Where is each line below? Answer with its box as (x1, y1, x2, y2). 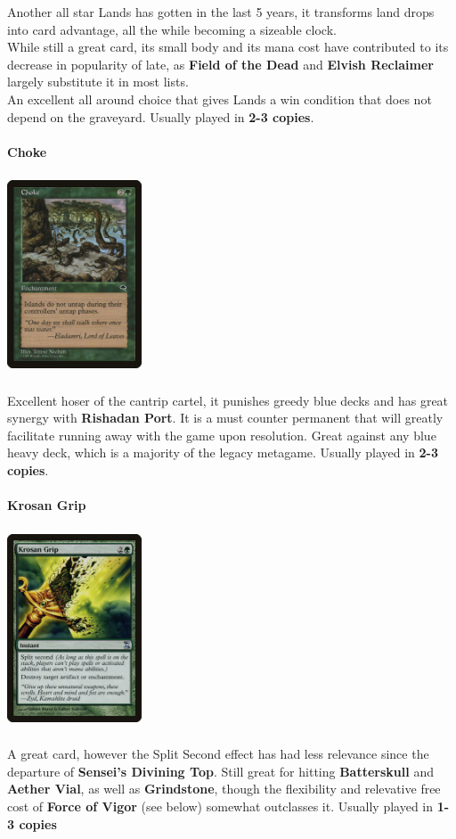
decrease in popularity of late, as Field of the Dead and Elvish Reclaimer (7, 54, 434, 73)
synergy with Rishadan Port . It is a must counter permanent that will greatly (7, 408, 444, 427)
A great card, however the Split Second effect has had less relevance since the (7, 744, 429, 763)
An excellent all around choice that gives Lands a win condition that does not (7, 89, 432, 108)
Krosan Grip (7, 496, 86, 514)
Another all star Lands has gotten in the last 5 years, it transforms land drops (7, 3, 435, 21)
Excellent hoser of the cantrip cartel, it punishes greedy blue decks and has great (7, 391, 449, 409)
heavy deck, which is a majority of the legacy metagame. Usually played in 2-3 (7, 443, 439, 462)
